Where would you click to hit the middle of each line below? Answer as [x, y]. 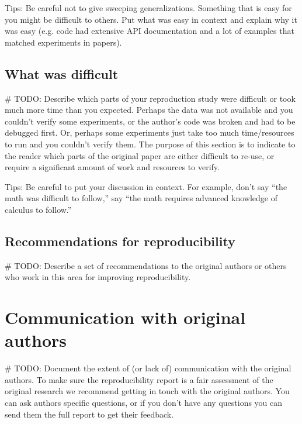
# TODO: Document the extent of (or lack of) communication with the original [148, 368]
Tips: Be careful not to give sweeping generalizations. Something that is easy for [148, 8]
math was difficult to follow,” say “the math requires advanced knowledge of [141, 198]
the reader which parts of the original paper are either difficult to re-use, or [140, 155]
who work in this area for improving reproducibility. [98, 277]
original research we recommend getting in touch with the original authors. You [147, 391]
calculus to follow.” [38, 209]
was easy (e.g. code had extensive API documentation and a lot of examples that [150, 31]
